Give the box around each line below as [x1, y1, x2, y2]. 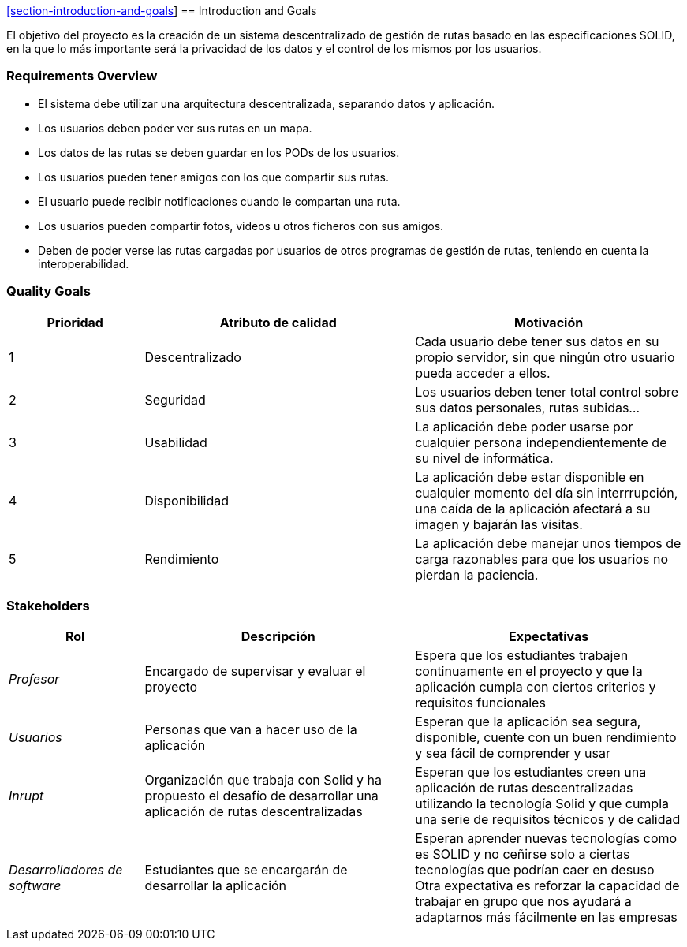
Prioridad [47, 314, 103, 330]
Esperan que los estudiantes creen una [415, 764, 647, 781]
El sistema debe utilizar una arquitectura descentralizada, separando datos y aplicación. [38, 96, 495, 110]
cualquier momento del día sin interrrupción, [415, 484, 678, 501]
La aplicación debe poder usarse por [415, 418, 633, 434]
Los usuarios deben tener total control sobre [415, 383, 679, 400]
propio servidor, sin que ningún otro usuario [415, 349, 675, 365]
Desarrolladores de [9, 862, 123, 878]
